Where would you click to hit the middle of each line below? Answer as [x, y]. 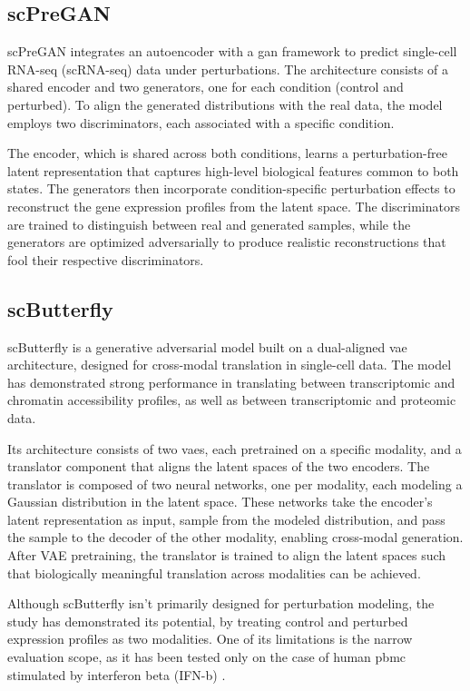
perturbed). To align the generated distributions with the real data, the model [225, 104]
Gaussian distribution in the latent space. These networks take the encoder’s [220, 502]
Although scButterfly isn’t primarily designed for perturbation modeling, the [221, 603]
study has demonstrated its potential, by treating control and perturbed [208, 621]
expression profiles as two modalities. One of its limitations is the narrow [210, 639]
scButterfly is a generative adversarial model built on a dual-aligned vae [207, 346]
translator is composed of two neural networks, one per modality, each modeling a [235, 484]
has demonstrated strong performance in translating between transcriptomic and [231, 382]
